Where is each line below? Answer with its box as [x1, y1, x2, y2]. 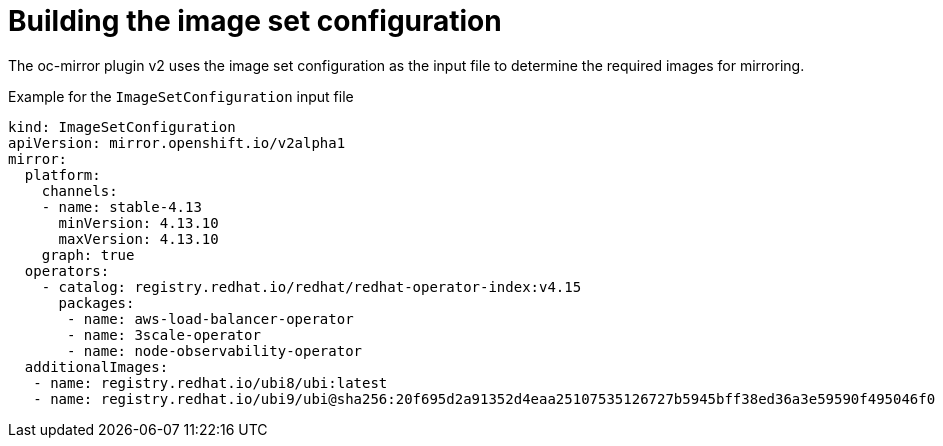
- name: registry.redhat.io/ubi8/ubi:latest [33, 374, 388, 391]
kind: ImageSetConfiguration [8, 118, 236, 135]
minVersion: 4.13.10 [58, 214, 219, 231]
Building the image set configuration [8, 4, 502, 38]
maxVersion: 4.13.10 [58, 230, 219, 247]
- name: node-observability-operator [67, 342, 363, 359]
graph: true [41, 246, 135, 263]
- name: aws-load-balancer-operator [67, 310, 354, 327]
